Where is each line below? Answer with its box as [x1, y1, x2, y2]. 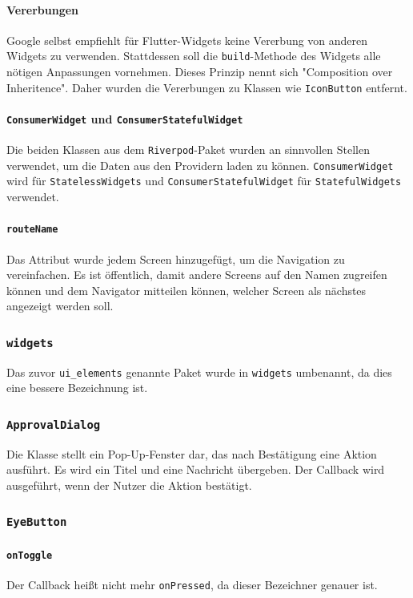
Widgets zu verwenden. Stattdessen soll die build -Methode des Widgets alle [6, 47, 381, 64]
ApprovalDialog [6, 418, 101, 431]
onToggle [6, 549, 53, 561]
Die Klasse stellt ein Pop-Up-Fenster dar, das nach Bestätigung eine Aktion [6, 445, 377, 462]
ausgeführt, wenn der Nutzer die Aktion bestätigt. [6, 476, 252, 493]
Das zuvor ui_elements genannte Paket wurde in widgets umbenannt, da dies [6, 363, 392, 380]
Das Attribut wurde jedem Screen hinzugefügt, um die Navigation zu [6, 250, 345, 267]
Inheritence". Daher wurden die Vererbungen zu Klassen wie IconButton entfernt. [6, 79, 407, 95]
